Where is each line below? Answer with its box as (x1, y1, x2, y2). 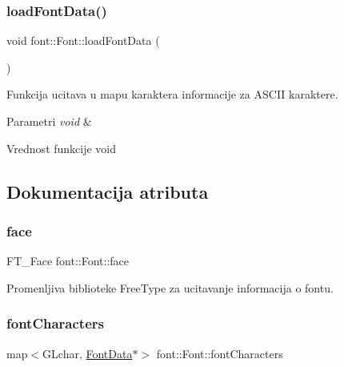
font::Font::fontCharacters (156, 345, 283, 361)
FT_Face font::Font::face (6, 252, 130, 269)
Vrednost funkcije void (6, 139, 117, 156)
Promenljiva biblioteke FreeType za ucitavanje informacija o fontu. (6, 279, 334, 296)
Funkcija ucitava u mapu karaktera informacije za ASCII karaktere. (6, 86, 338, 103)
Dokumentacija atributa (6, 179, 209, 204)
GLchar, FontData (42, 345, 133, 361)
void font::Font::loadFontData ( (6, 32, 160, 49)
